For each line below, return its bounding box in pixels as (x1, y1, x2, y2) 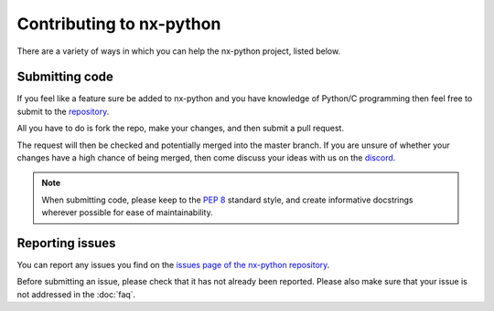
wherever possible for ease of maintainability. (41, 207, 214, 218)
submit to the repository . (16, 106, 110, 117)
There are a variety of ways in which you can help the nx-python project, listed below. (16, 46, 341, 57)
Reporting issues (16, 235, 116, 251)
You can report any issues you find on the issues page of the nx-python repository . (16, 260, 330, 271)
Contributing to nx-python (16, 14, 221, 34)
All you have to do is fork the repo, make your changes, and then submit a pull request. (16, 123, 345, 134)
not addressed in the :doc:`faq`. (16, 288, 136, 300)
